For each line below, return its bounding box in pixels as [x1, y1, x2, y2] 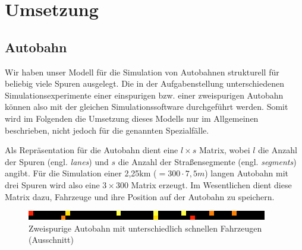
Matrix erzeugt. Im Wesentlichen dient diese [131, 178, 292, 191]
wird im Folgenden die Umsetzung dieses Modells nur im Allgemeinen [5, 112, 259, 124]
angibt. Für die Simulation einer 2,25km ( [5, 167, 157, 179]
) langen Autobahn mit [205, 167, 289, 179]
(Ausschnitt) [29, 233, 74, 246]
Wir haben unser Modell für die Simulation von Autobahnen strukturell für [5, 65, 279, 78]
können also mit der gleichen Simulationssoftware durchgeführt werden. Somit [5, 100, 288, 113]
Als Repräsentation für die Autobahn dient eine [5, 144, 178, 156]
